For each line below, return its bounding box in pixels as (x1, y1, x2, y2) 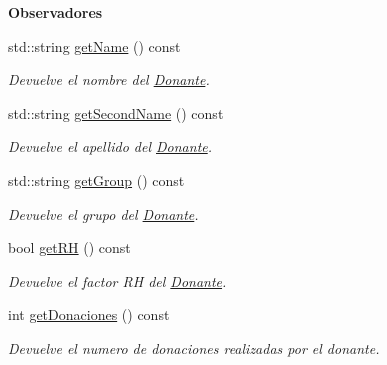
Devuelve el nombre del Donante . (8, 69, 210, 90)
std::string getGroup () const (8, 169, 185, 190)
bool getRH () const (8, 237, 131, 258)
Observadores (8, 2, 103, 22)
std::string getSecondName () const (8, 102, 224, 123)
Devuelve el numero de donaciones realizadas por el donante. (8, 337, 380, 358)
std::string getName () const (8, 35, 181, 56)
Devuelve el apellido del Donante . (8, 136, 213, 157)
